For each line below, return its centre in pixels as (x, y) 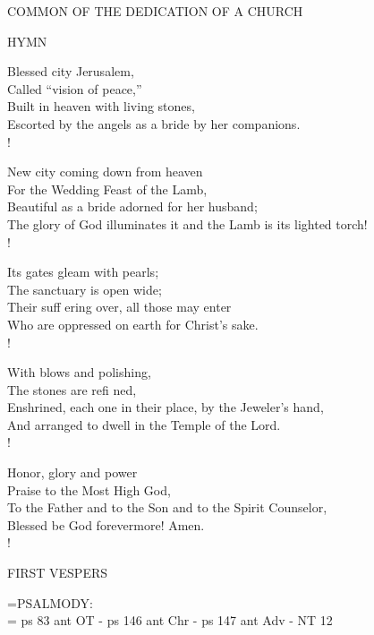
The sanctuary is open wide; (85, 289)
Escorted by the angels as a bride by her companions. (154, 123)
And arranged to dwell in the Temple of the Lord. (144, 424)
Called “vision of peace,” (75, 88)
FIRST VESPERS (58, 573)
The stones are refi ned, (72, 389)
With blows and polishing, (79, 372)
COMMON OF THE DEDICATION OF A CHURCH (155, 11)
